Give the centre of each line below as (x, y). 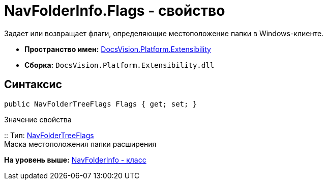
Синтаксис (33, 85)
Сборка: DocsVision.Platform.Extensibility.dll (120, 65)
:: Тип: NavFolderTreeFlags (49, 135)
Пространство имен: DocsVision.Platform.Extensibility (118, 49)
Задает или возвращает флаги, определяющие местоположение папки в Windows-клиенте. (164, 33)
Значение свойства (38, 119)
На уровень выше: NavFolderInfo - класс (75, 160)
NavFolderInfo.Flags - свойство (115, 11)
